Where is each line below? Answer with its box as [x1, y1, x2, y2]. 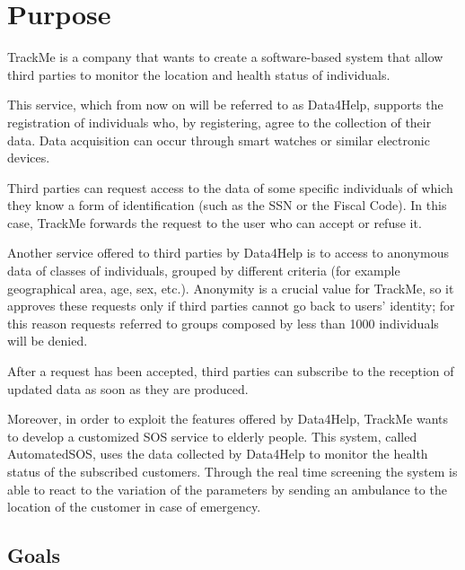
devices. [7, 148, 50, 167]
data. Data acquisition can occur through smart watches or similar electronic [7, 130, 430, 149]
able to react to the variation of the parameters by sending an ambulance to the [7, 479, 447, 498]
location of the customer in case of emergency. [7, 497, 261, 516]
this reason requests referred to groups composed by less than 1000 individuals [7, 313, 439, 332]
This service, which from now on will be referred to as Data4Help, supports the [7, 95, 443, 114]
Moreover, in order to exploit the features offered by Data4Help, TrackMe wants [7, 409, 448, 428]
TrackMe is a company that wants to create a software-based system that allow [7, 48, 443, 66]
